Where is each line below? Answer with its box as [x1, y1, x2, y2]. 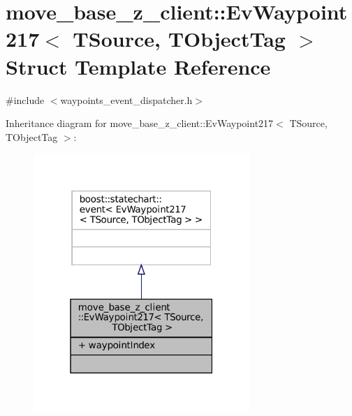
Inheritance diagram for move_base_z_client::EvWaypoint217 [6, 116, 274, 131]
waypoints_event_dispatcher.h [60, 92, 193, 107]
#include [6, 92, 45, 107]
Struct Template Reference [6, 52, 271, 80]
